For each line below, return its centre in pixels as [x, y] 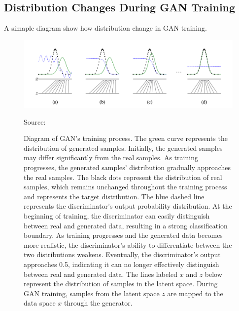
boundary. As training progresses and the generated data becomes [123, 235]
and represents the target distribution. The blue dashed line [114, 196]
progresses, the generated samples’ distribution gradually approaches [127, 167]
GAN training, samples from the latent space [92, 293]
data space [40, 303]
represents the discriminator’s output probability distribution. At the [128, 206]
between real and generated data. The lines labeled [101, 274]
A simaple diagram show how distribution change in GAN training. [105, 28]
